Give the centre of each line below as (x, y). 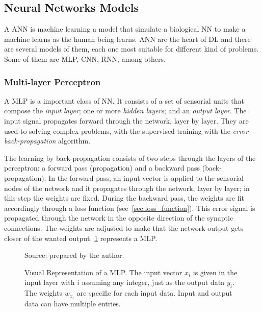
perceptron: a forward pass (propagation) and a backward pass (102, 168)
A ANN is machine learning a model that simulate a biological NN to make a (125, 29)
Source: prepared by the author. (74, 255)
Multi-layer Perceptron (53, 81)
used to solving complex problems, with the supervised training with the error (126, 130)
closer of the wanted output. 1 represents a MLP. (81, 238)
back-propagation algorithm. (47, 141)
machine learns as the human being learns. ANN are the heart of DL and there (127, 39)
